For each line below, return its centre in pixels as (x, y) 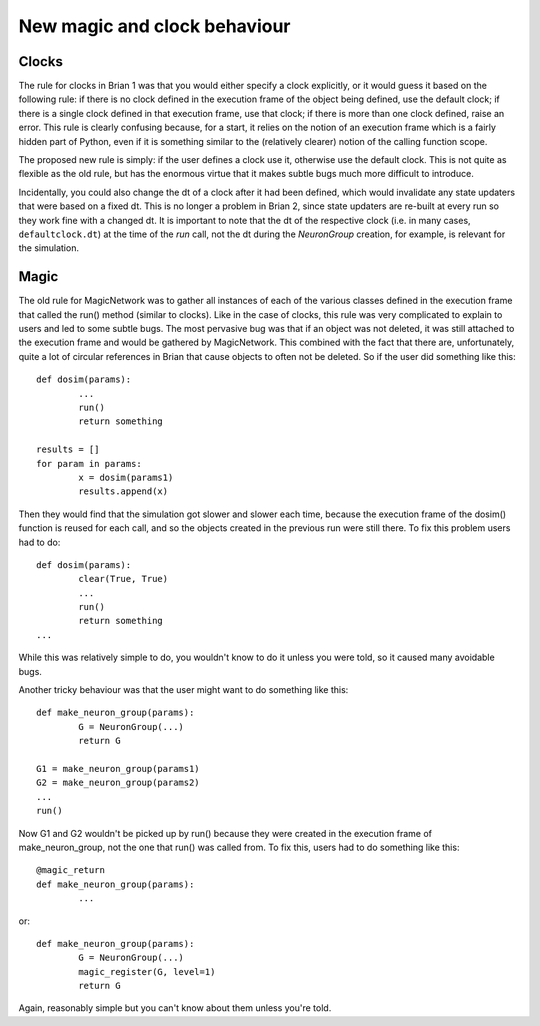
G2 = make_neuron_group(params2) (118, 783)
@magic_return (70, 870)
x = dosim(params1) (126, 477)
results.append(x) (123, 491)
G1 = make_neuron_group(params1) (118, 768)
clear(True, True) (123, 579)
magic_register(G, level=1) (147, 971)
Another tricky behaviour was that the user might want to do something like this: (183, 690)
